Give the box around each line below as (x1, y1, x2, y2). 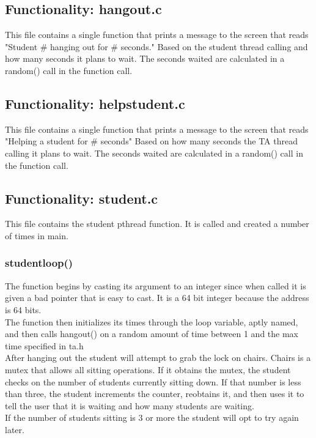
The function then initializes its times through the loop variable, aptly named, (5, 315, 298, 328)
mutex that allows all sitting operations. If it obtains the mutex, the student (5, 363, 291, 376)
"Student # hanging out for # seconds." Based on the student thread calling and (5, 40, 308, 53)
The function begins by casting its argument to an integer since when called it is (5, 279, 306, 292)
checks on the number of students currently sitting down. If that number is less (5, 375, 301, 388)
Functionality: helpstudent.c (5, 94, 185, 113)
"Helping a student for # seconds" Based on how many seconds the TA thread (5, 135, 298, 147)
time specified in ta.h (5, 339, 84, 352)
